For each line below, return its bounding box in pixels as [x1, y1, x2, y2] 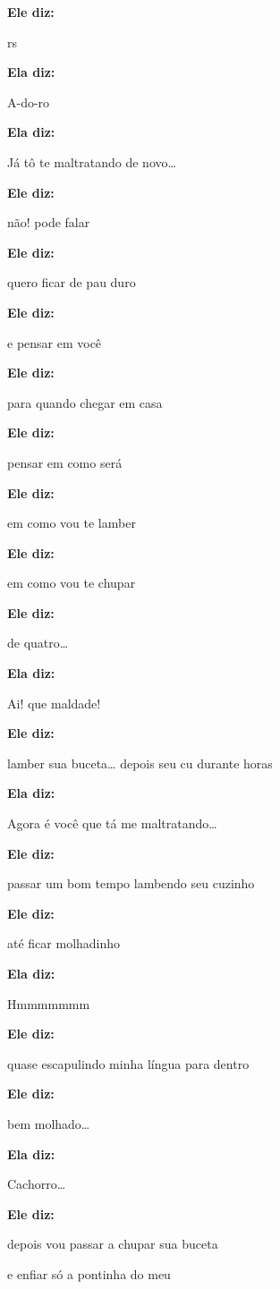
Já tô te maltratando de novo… [7, 152, 176, 171]
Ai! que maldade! [7, 693, 101, 712]
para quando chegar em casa [7, 393, 163, 411]
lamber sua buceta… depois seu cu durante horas [7, 753, 273, 772]
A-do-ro [7, 92, 50, 111]
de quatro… [7, 633, 69, 652]
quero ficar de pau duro [7, 273, 136, 292]
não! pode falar [7, 213, 90, 232]
